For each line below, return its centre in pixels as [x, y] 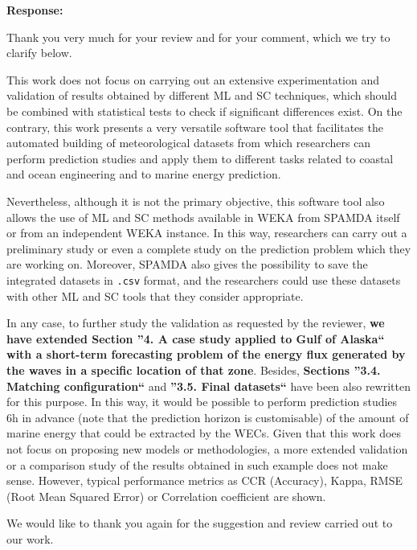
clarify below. [39, 53]
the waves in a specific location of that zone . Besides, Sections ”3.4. [194, 369]
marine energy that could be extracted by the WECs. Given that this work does [204, 433]
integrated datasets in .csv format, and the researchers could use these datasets [204, 279]
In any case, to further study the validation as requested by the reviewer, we [196, 323]
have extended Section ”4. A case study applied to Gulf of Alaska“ [196, 338]
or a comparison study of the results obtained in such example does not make [197, 464]
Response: [35, 10]
